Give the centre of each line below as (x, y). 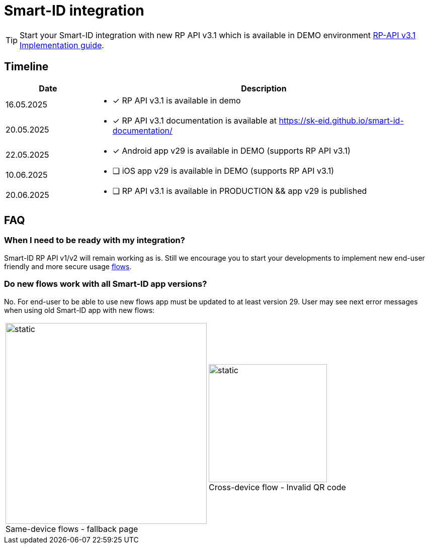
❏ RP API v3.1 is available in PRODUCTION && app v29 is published (240, 191)
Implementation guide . (62, 45)
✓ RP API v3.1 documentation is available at (194, 120)
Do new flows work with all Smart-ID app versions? (106, 284)
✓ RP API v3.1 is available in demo (177, 100)
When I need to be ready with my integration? (95, 240)
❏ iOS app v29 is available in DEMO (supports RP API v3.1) (223, 171)
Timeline (26, 67)
